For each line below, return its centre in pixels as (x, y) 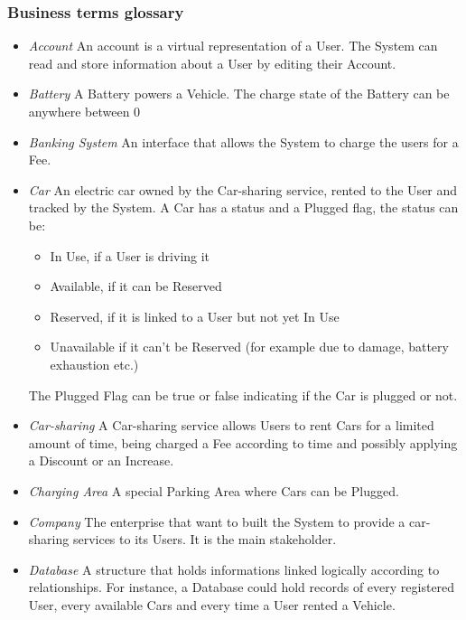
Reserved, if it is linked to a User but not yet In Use (195, 316)
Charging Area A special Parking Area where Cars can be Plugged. (214, 490)
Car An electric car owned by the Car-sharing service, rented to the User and (243, 189)
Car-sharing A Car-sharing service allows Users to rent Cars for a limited (231, 425)
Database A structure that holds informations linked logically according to (234, 569)
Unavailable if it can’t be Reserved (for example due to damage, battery (249, 347)
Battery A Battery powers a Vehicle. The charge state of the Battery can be (239, 94)
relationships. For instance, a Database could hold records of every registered (242, 587)
